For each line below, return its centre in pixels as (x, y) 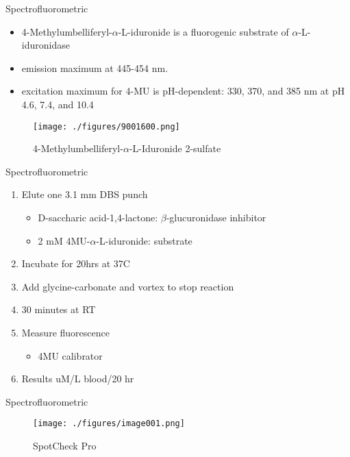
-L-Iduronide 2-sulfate (175, 148)
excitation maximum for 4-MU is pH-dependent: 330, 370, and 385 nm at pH (183, 91)
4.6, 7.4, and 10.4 (58, 104)
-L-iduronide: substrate (144, 240)
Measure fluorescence (65, 332)
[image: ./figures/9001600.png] (107, 126)
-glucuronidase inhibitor (216, 217)
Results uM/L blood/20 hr (78, 379)
